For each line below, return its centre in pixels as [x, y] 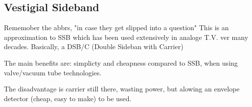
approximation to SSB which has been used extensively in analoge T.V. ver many [126, 37]
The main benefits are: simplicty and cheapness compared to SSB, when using [121, 62]
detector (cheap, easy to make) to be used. [68, 98]
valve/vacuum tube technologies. [53, 72]
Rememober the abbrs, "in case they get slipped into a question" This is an [116, 27]
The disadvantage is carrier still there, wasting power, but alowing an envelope [122, 89]
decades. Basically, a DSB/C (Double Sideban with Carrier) [94, 46]
